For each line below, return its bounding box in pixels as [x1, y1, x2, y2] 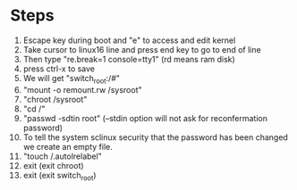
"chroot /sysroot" [22, 94, 88, 104]
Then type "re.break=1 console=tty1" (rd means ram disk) [22, 54, 235, 64]
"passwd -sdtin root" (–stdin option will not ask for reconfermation [22, 112, 267, 123]
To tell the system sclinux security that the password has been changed [22, 131, 289, 143]
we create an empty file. [22, 141, 113, 152]
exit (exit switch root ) [22, 169, 97, 183]
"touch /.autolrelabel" [22, 151, 102, 161]
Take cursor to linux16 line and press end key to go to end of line [22, 44, 262, 54]
